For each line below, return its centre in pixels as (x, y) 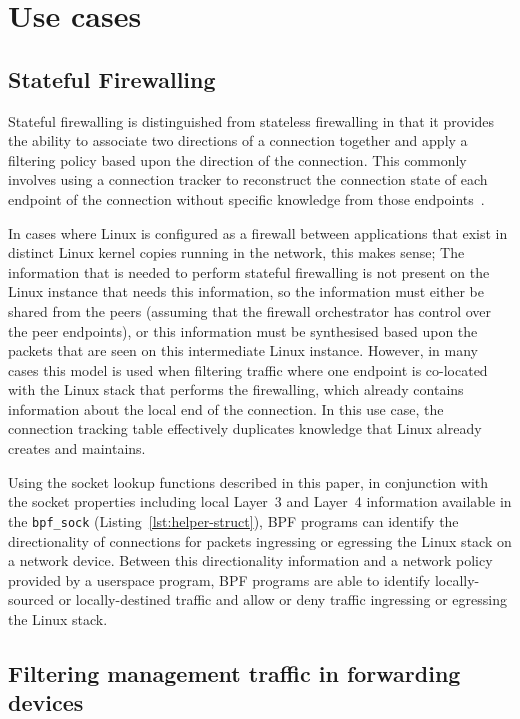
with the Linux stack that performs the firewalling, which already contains (236, 389)
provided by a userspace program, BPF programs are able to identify (219, 579)
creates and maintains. (77, 448)
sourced (31, 599)
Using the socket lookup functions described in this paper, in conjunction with (248, 481)
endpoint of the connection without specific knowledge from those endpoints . (246, 198)
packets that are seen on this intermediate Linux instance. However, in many (243, 350)
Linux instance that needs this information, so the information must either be (246, 291)
